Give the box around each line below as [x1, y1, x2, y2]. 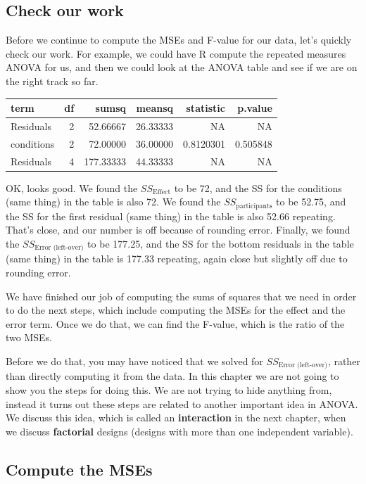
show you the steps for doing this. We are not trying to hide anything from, [6, 383, 332, 397]
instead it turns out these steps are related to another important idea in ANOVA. [6, 396, 358, 411]
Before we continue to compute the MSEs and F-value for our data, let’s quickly [6, 32, 352, 47]
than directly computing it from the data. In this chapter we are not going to [6, 369, 339, 383]
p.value [237, 101, 272, 115]
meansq [136, 101, 174, 115]
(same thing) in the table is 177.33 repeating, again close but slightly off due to [6, 251, 348, 266]
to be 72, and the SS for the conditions [174, 180, 342, 195]
